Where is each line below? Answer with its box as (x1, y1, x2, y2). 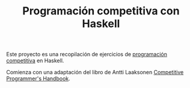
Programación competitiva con (22, 4, 180, 18)
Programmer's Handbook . (6, 75, 70, 82)
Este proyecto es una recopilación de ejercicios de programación (6, 51, 167, 58)
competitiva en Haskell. (6, 57, 64, 64)
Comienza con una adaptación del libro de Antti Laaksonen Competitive (6, 69, 184, 76)
